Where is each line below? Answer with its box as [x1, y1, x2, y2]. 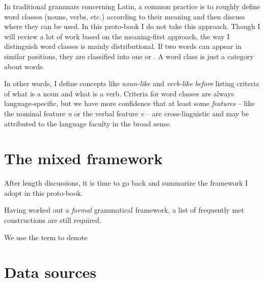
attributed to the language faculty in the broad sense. [4, 118, 172, 129]
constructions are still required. [4, 215, 101, 225]
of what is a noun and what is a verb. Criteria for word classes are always [4, 88, 234, 98]
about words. [4, 61, 45, 71]
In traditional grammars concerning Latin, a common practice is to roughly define [4, 1, 260, 11]
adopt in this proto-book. [4, 187, 83, 198]
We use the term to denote [4, 232, 88, 242]
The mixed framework [4, 148, 163, 169]
